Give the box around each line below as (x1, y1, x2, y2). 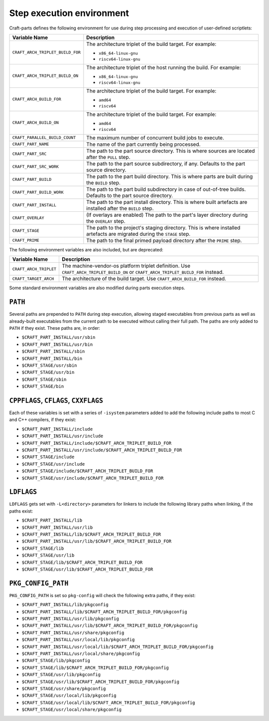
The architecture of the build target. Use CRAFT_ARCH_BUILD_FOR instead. (62, 275, 227, 282)
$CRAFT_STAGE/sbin (21, 376, 67, 382)
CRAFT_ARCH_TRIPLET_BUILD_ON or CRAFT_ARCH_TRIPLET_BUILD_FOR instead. (62, 269, 224, 276)
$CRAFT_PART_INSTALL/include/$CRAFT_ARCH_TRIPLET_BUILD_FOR (21, 440, 172, 446)
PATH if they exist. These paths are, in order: (9, 325, 101, 331)
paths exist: (9, 508, 33, 514)
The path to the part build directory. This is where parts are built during (86, 173, 253, 180)
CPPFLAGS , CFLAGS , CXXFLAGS (9, 396, 103, 405)
